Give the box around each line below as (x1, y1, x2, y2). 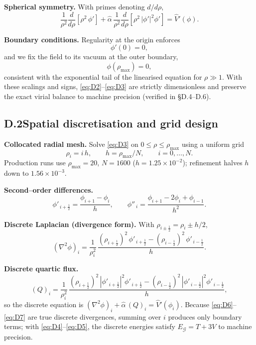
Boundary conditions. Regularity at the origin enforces (4, 34, 180, 44)
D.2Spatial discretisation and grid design (4, 115, 218, 131)
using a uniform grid (181, 138, 244, 149)
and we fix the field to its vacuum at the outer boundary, (4, 51, 178, 62)
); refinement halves (182, 157, 243, 168)
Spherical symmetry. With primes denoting (4, 1, 145, 11)
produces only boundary (168, 311, 242, 322)
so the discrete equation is (4, 299, 84, 309)
